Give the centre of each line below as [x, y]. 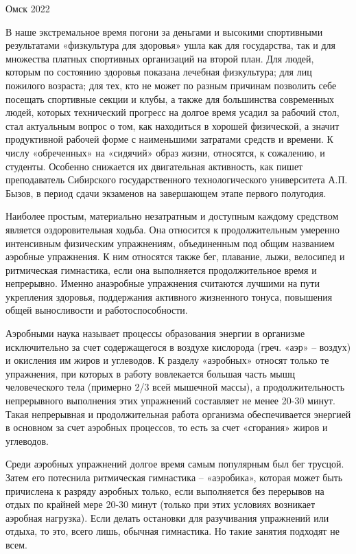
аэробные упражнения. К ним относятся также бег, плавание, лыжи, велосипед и [175, 256]
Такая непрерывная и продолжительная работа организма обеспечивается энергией [178, 414]
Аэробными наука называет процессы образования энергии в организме [155, 333]
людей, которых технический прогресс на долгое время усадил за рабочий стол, [173, 112]
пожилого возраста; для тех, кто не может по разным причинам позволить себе [171, 85]
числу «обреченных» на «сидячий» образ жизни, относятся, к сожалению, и [165, 152]
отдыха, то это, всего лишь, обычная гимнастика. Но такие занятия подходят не [173, 531]
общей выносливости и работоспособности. [97, 310]
